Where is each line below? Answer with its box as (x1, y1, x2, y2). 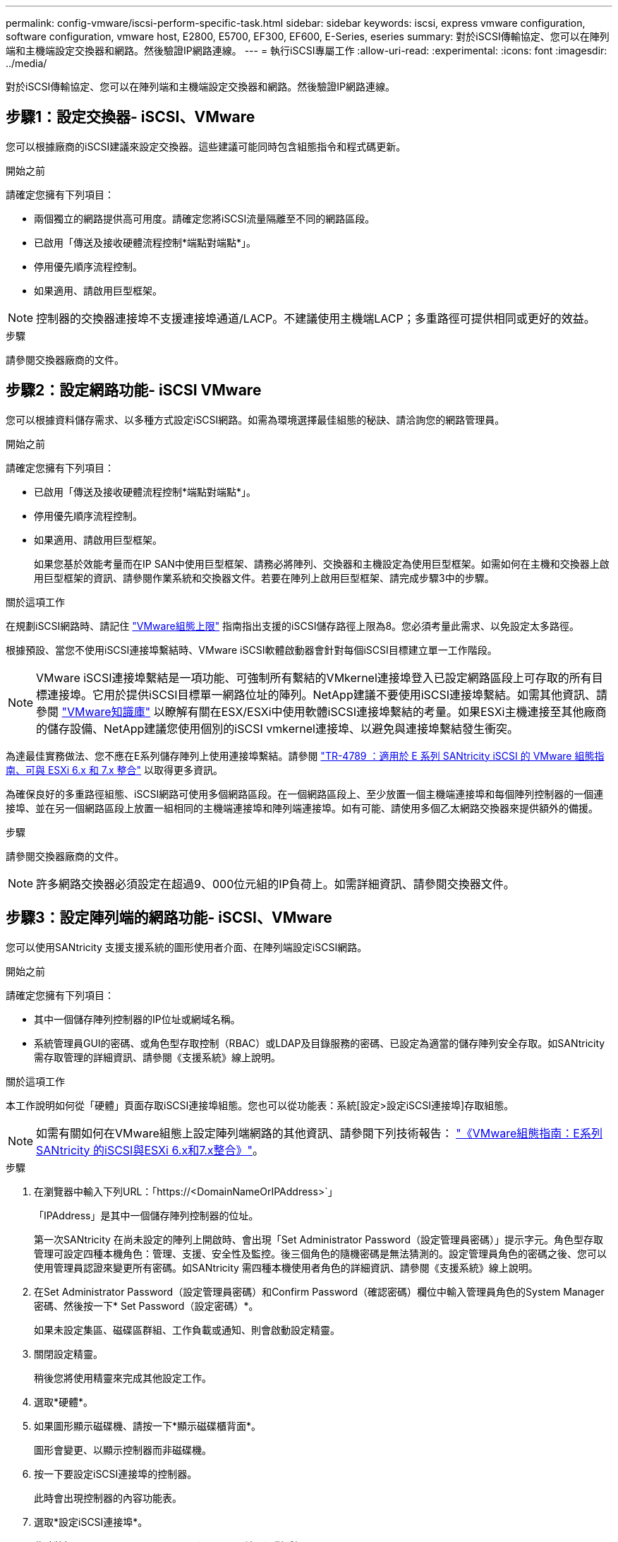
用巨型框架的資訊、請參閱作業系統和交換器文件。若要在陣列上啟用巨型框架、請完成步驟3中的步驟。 (34, 571, 495, 584)
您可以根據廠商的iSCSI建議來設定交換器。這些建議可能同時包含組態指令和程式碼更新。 (6, 140, 406, 153)
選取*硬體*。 (34, 1395, 94, 1408)
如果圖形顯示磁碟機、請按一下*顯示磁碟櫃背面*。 (34, 1419, 262, 1432)
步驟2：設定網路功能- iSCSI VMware (6, 381, 262, 400)
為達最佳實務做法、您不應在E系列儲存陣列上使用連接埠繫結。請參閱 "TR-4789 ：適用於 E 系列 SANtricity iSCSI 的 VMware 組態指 (6, 749, 605, 762)
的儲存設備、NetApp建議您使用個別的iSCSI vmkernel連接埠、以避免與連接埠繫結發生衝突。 (36, 721, 519, 736)
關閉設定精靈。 (34, 1347, 103, 1360)
